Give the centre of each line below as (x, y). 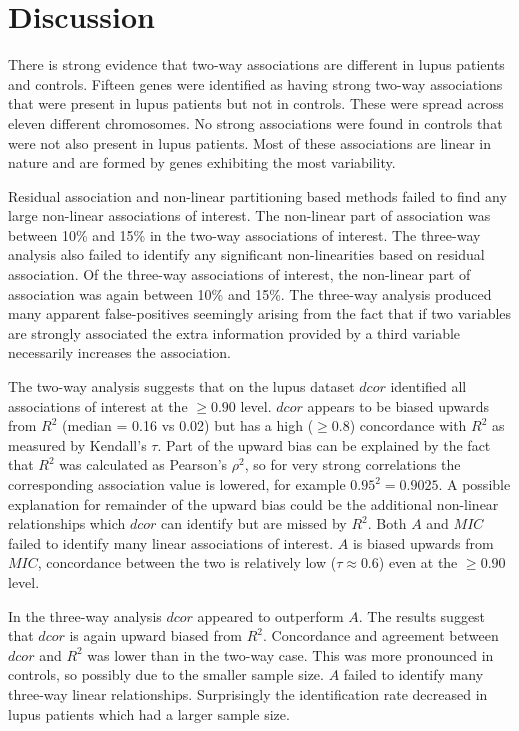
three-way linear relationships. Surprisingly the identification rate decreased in (248, 693)
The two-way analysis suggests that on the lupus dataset (181, 386)
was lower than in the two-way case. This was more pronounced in (290, 654)
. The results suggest (422, 615)
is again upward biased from (155, 635)
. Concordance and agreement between (381, 635)
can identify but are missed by (254, 523)
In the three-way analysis (85, 615)
